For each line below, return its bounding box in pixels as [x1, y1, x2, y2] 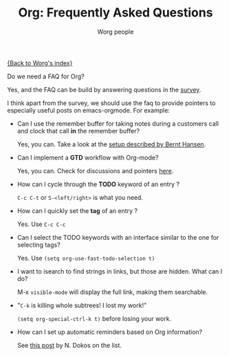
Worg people [97, 27, 134, 36]
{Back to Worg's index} [7, 58, 73, 67]
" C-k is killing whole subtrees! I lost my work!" [17, 301, 147, 309]
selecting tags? [17, 241, 61, 249]
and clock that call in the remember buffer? [17, 126, 140, 135]
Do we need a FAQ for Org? [7, 72, 85, 80]
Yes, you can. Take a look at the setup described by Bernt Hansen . [17, 140, 206, 148]
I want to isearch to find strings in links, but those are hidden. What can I [17, 267, 223, 276]
